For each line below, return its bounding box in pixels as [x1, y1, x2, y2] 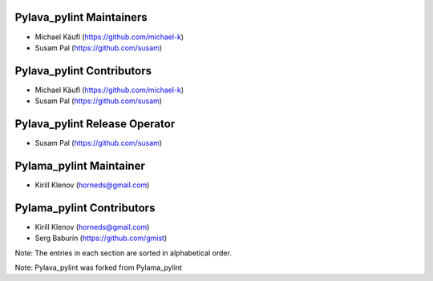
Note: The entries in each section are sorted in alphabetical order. [14, 248, 232, 258]
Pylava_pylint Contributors [14, 64, 152, 78]
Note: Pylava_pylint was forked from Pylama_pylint [14, 263, 182, 272]
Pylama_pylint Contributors [14, 201, 156, 215]
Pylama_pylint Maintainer [14, 159, 146, 172]
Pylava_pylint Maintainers [14, 10, 148, 24]
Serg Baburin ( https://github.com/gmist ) [34, 233, 168, 243]
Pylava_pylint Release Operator [14, 117, 176, 131]
